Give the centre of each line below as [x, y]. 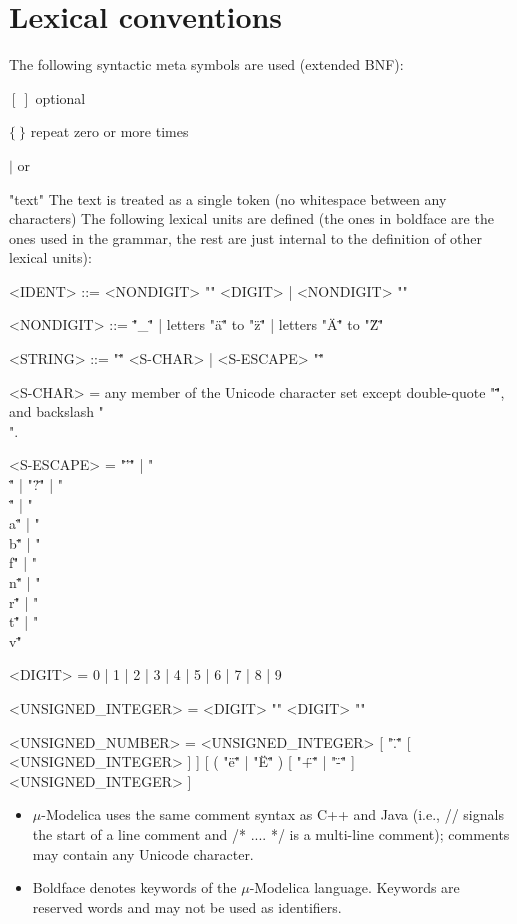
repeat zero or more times [109, 131]
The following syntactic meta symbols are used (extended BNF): [206, 64]
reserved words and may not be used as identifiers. [187, 906]
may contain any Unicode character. [143, 853]
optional [60, 97]
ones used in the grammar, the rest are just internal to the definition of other [246, 237]
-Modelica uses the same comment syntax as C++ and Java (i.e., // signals [272, 814]
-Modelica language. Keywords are [354, 887]
